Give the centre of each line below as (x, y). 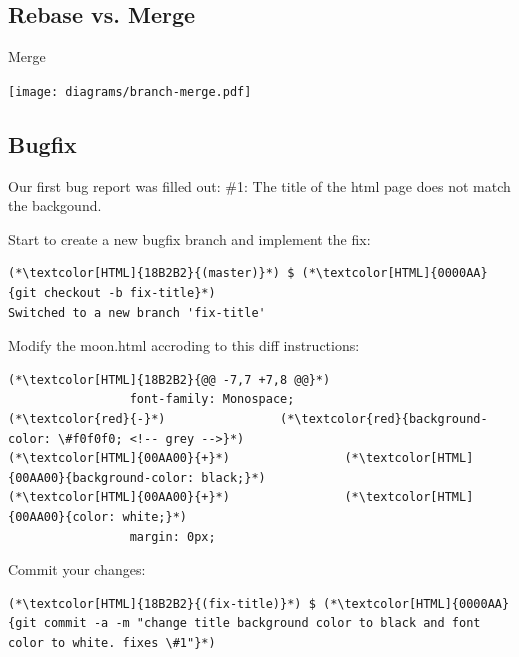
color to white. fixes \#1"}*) (112, 642)
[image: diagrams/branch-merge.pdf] (130, 91)
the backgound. (55, 205)
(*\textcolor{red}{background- (384, 419)
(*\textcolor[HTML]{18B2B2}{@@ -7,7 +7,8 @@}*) (169, 379)
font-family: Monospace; (212, 399)
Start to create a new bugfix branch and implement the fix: (189, 238)
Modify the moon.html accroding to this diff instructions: (184, 345)
